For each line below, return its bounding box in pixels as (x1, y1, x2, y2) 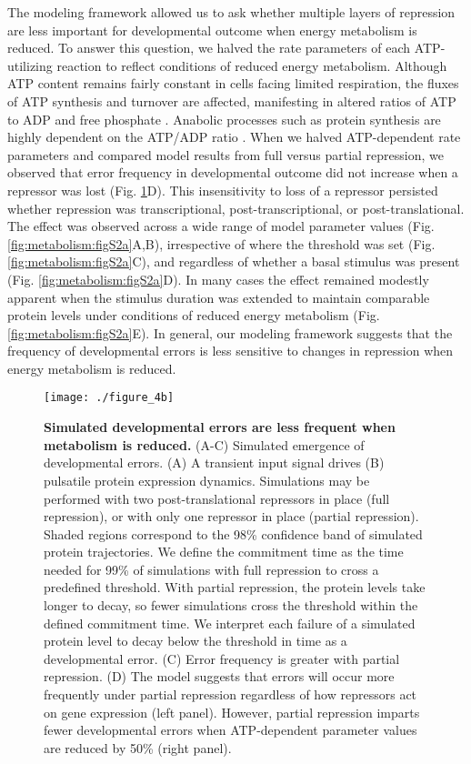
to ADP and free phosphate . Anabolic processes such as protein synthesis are (7, 109, 441, 128)
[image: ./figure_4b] (44, 391, 175, 405)
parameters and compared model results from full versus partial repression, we (7, 145, 444, 164)
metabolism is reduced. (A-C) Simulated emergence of (44, 435, 365, 454)
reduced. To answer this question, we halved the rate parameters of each (7, 38, 411, 57)
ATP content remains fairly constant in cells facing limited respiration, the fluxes (7, 74, 459, 93)
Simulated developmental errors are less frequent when (44, 417, 396, 437)
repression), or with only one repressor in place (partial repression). (44, 507, 419, 526)
